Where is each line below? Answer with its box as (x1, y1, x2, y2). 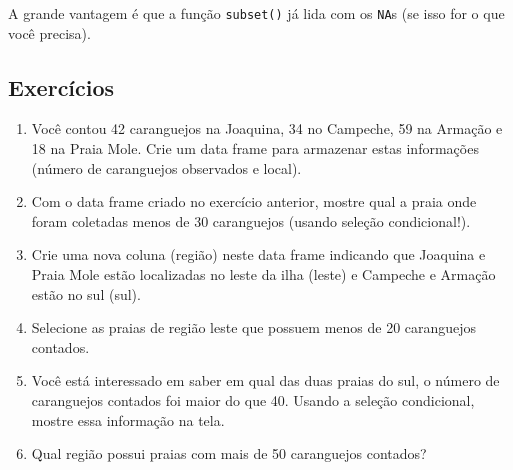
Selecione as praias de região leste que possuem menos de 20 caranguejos (31, 317, 477, 338)
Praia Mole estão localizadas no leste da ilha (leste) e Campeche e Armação (31, 264, 496, 285)
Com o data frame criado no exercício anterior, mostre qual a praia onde (31, 191, 477, 212)
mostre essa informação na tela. (31, 409, 225, 430)
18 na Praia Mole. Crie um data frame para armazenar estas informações (31, 138, 479, 159)
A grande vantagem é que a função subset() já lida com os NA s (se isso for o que (8, 3, 505, 23)
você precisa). (8, 22, 91, 43)
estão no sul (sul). (31, 283, 141, 304)
